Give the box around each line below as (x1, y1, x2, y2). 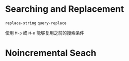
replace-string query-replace (5, 21, 67, 26)
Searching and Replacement (5, 3, 124, 15)
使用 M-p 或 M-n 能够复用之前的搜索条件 (5, 30, 84, 35)
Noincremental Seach (5, 48, 97, 59)
